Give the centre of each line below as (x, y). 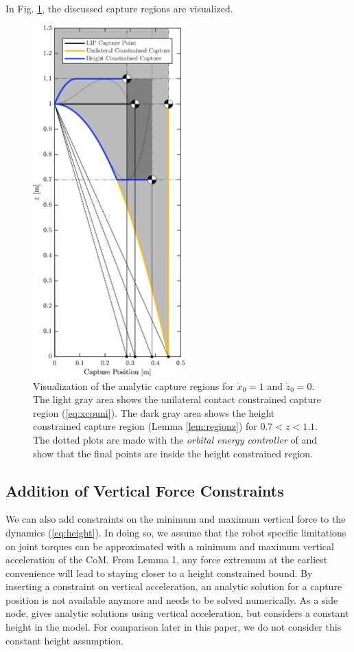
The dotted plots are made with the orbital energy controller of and (175, 439)
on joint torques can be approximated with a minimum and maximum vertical (170, 546)
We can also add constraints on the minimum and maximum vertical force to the (176, 519)
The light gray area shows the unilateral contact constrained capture (177, 399)
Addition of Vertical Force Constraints (145, 490)
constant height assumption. (65, 640)
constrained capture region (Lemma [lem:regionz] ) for (145, 426)
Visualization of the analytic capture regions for (133, 385)
